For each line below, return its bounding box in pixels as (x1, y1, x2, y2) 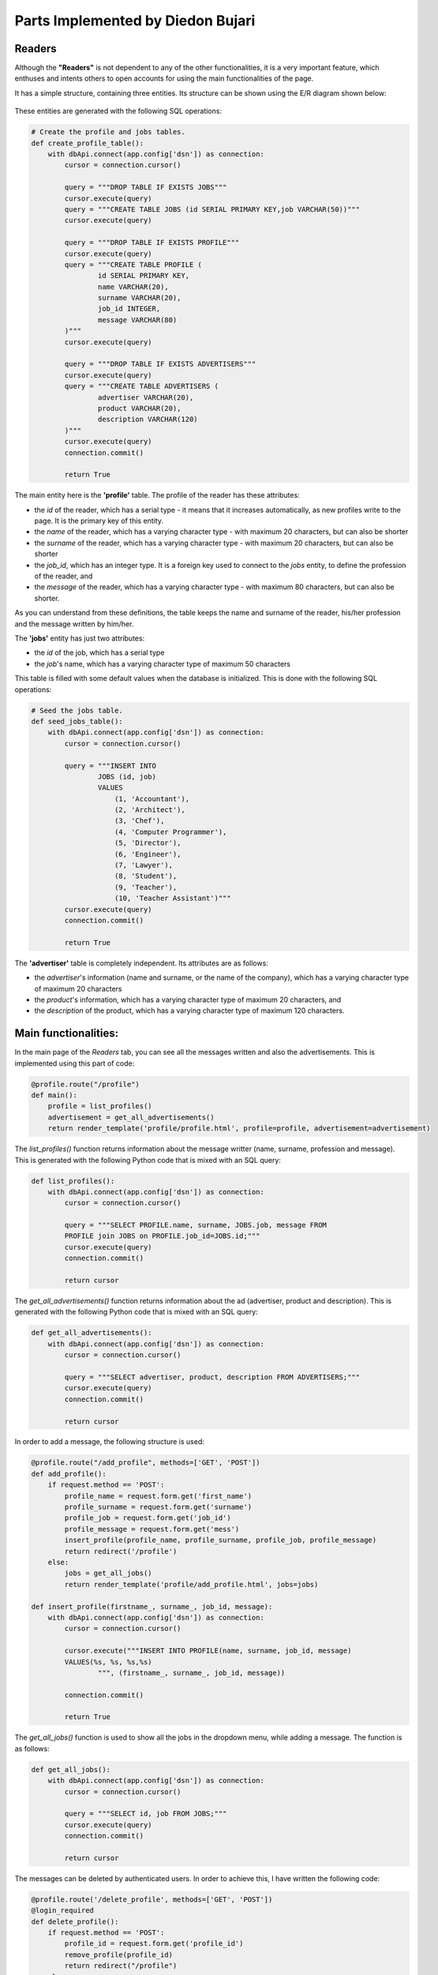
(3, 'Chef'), (114, 816, 165, 826)
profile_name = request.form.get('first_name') (64, 1492, 253, 1500)
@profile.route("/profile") (31, 1079, 140, 1089)
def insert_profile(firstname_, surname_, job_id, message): (31, 1602, 273, 1611)
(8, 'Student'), (114, 871, 178, 881)
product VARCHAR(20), (97, 404, 182, 412)
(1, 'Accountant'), (114, 794, 189, 803)
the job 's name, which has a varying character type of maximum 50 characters (34, 659, 291, 668)
